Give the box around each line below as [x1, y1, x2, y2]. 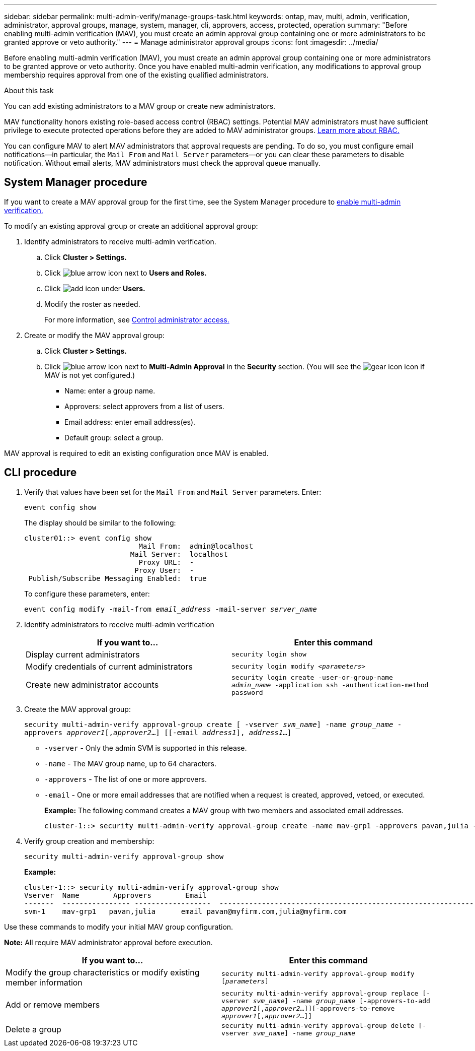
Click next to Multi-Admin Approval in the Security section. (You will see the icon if [44, 362, 425, 371]
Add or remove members [6, 999, 100, 1010]
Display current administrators [26, 649, 140, 660]
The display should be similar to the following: [24, 518, 176, 527]
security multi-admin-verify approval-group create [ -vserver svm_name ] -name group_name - [24, 720, 402, 729]
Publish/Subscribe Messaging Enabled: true [28, 574, 207, 582]
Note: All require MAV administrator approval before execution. [4, 938, 213, 947]
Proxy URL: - [138, 558, 194, 566]
